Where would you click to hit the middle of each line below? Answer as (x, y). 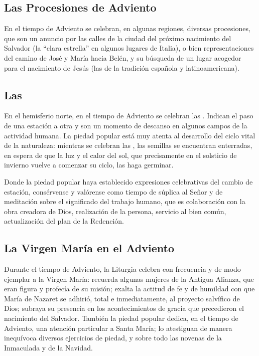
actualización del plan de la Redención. (64, 221)
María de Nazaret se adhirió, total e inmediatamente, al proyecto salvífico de (122, 298)
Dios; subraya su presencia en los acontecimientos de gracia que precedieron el (124, 308)
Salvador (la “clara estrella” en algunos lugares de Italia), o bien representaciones (129, 48)
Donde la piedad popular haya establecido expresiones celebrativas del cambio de (128, 181)
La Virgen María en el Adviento (89, 248)
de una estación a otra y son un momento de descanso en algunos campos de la (126, 125)
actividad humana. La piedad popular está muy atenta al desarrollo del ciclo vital (130, 135)
